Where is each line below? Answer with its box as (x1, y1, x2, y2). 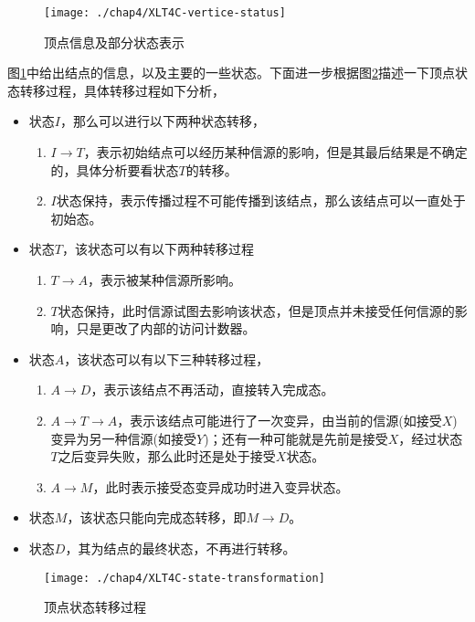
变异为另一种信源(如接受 (50, 428, 197, 448)
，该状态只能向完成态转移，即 (67, 508, 247, 527)
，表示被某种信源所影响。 (88, 270, 242, 289)
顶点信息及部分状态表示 (44, 32, 185, 51)
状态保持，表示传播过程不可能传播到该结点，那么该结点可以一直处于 (56, 191, 466, 210)
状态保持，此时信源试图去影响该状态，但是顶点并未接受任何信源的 (58, 300, 455, 320)
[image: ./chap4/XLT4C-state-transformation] (44, 571, 325, 585)
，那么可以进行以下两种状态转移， (59, 111, 265, 131)
